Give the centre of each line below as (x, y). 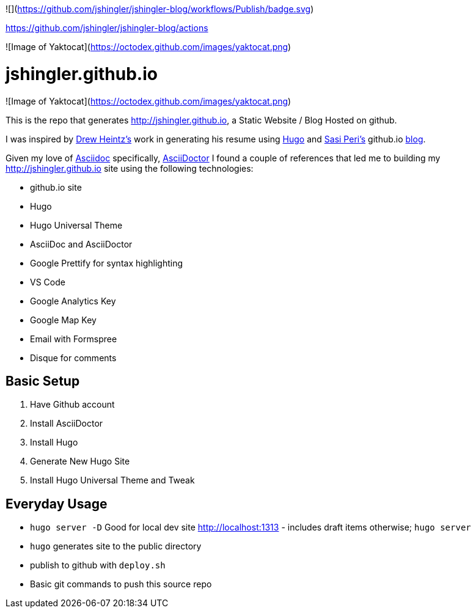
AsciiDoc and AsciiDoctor (81, 244)
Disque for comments (73, 358)
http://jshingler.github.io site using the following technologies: (130, 168)
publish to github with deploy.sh (98, 565)
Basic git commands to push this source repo (121, 584)
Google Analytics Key (73, 301)
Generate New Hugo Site (80, 461)
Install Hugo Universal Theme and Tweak (112, 480)
